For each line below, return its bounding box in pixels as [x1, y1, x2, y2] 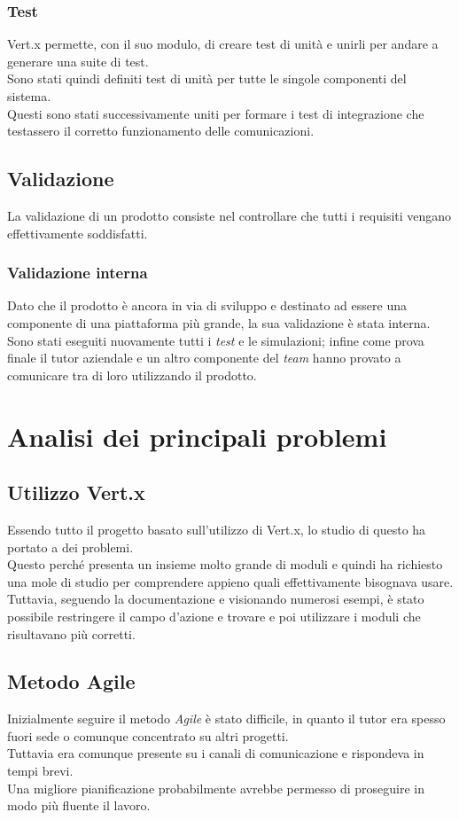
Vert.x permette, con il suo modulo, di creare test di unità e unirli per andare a [7, 35, 439, 53]
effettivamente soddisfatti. [7, 223, 148, 242]
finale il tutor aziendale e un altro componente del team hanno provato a [7, 348, 401, 367]
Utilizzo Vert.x [7, 479, 145, 506]
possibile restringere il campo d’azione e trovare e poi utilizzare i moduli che [7, 606, 421, 625]
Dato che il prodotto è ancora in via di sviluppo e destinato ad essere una [7, 296, 407, 315]
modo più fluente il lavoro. [7, 796, 151, 815]
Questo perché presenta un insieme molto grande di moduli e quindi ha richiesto [7, 555, 443, 574]
